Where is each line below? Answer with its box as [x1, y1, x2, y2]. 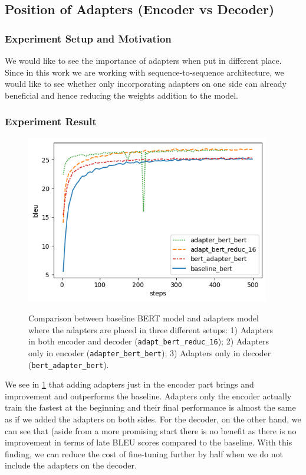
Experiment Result [5, 114, 97, 129]
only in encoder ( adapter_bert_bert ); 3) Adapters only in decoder [28, 346, 271, 359]
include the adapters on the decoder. [5, 459, 137, 471]
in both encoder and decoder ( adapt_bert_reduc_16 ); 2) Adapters [28, 335, 269, 347]
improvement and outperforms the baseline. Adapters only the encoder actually [5, 389, 292, 402]
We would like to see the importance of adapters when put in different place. [5, 54, 282, 66]
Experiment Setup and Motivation [5, 31, 172, 45]
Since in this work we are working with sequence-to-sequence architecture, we [5, 66, 284, 78]
